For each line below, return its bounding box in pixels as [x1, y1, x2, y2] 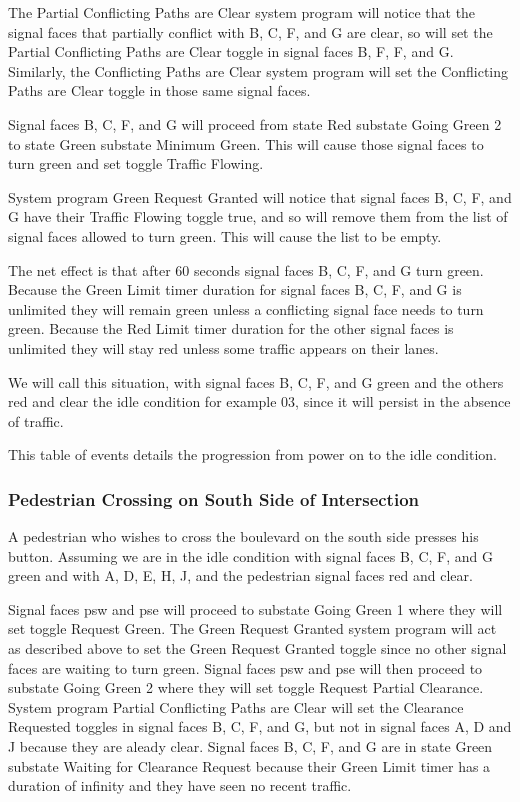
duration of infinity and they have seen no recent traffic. [8, 775, 352, 796]
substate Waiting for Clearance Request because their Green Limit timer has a [8, 755, 491, 776]
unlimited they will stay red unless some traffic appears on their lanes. [8, 337, 439, 358]
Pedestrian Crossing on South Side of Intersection [8, 486, 420, 511]
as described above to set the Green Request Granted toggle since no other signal [8, 638, 507, 659]
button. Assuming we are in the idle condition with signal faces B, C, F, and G [8, 545, 494, 566]
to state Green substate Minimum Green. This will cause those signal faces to [8, 133, 484, 154]
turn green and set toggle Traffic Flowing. [8, 153, 264, 174]
